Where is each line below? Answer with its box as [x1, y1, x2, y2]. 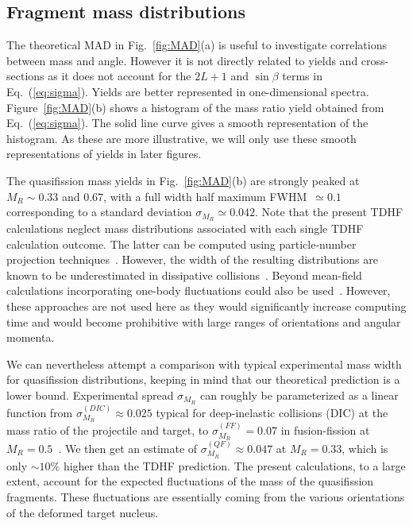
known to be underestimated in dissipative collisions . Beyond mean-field [6, 266, 362, 283]
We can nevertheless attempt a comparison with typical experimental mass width [6, 355, 402, 372]
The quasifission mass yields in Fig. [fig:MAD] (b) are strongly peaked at [6, 172, 360, 188]
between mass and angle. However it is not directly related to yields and [6, 52, 358, 68]
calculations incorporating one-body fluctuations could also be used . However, [6, 282, 391, 299]
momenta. [6, 329, 55, 346]
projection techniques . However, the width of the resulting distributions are [6, 251, 378, 268]
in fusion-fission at [280, 422, 370, 439]
